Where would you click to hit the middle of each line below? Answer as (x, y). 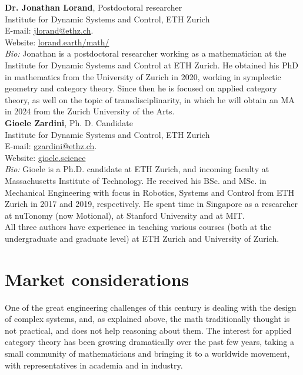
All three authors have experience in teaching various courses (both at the (138, 227)
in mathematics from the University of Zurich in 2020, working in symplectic (143, 76)
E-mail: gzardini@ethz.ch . (51, 146)
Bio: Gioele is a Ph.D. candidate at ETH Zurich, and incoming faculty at (137, 169)
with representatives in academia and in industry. (94, 365)
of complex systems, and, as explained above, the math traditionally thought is (147, 319)
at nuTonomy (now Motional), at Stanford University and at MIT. (125, 215)
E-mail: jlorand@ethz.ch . (49, 30)
